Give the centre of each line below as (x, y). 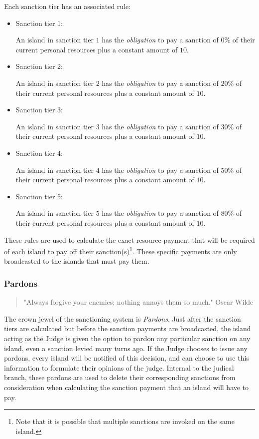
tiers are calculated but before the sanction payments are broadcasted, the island (128, 328)
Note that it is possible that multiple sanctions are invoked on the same (125, 421)
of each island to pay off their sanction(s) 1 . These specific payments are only (121, 250)
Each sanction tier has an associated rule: (67, 6)
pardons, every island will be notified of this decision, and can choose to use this (127, 358)
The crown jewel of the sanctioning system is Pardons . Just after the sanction (123, 318)
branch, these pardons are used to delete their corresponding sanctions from (120, 377)
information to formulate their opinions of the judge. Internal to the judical (119, 367)
